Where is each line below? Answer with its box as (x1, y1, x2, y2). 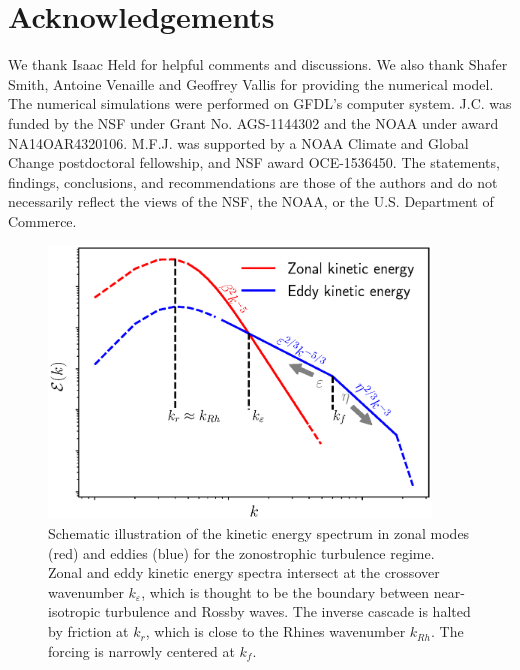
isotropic (48, 601, 101, 622)
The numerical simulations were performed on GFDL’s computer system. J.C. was (8, 93, 512, 114)
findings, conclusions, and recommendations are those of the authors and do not (8, 171, 498, 192)
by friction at (48, 621, 129, 642)
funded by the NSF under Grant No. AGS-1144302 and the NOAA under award (8, 112, 499, 133)
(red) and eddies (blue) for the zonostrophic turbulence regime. (48, 542, 435, 563)
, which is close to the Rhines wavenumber (145, 621, 406, 642)
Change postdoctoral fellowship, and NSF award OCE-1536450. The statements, (8, 152, 500, 173)
